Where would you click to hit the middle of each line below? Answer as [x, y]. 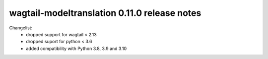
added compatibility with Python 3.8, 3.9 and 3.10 [76, 48]
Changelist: [21, 28]
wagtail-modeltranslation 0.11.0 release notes [105, 13]
